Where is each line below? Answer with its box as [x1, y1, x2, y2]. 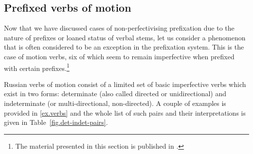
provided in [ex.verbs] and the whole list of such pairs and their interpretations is [4, 107, 246, 118]
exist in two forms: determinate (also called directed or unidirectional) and [4, 88, 226, 99]
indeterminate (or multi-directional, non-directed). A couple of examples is [4, 98, 226, 108]
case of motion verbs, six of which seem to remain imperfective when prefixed [4, 51, 235, 61]
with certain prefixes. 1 [4, 61, 70, 73]
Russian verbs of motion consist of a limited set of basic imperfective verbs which [4, 79, 246, 89]
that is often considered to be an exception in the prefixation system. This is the [4, 42, 244, 52]
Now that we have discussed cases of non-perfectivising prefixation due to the [4, 23, 235, 33]
